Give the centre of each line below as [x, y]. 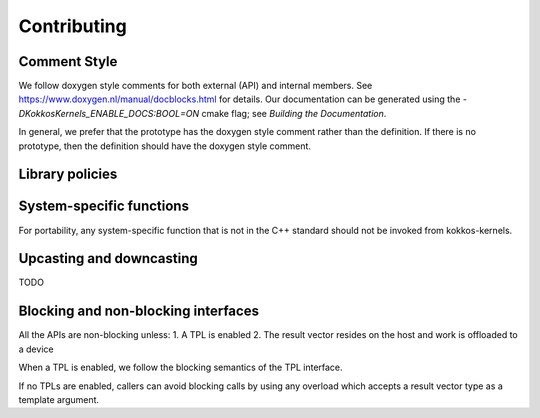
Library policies [68, 174]
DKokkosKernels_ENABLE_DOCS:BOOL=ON [109, 113]
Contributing [72, 26]
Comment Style [68, 61]
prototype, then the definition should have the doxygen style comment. [165, 146]
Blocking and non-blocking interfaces [139, 311]
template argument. [59, 399]
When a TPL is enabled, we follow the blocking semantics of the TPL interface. [181, 367]
